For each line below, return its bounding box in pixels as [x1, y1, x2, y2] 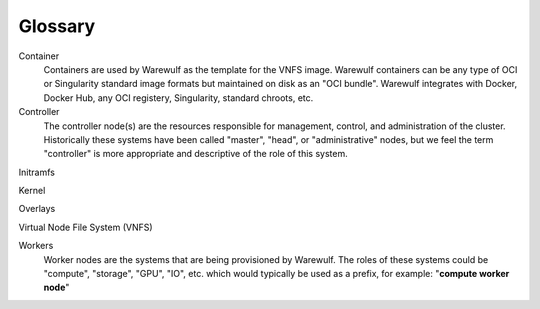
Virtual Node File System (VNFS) [18, 221, 154, 233]
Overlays [18, 203, 56, 215]
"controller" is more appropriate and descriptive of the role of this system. [43, 148, 349, 160]
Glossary [18, 15, 96, 37]
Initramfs [18, 166, 55, 178]
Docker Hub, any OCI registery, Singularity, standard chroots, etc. [43, 91, 314, 104]
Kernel [18, 185, 46, 197]
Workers [18, 240, 54, 252]
